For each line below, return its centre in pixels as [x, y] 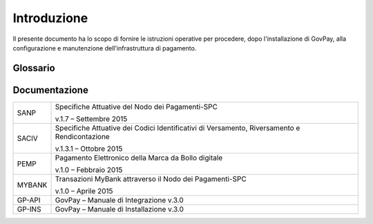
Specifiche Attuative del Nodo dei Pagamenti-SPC [136, 106]
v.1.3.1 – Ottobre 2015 [89, 149]
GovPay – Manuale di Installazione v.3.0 [119, 209]
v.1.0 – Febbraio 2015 [89, 169]
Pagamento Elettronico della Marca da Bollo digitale [139, 158]
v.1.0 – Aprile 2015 [84, 191]
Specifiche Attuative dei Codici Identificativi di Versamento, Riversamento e [178, 128]
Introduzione [50, 18]
